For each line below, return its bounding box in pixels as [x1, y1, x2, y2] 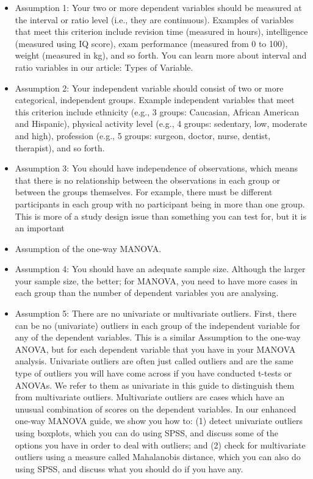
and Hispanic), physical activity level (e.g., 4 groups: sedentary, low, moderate [15, 117, 308, 130]
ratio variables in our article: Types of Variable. [15, 60, 193, 73]
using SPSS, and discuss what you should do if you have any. [15, 462, 243, 475]
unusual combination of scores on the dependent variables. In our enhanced [15, 402, 297, 415]
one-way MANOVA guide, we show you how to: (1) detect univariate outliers [15, 414, 303, 427]
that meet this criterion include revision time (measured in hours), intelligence [15, 25, 308, 38]
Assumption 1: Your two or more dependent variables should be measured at [15, 1, 302, 13]
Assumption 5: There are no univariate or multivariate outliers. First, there [15, 307, 297, 320]
